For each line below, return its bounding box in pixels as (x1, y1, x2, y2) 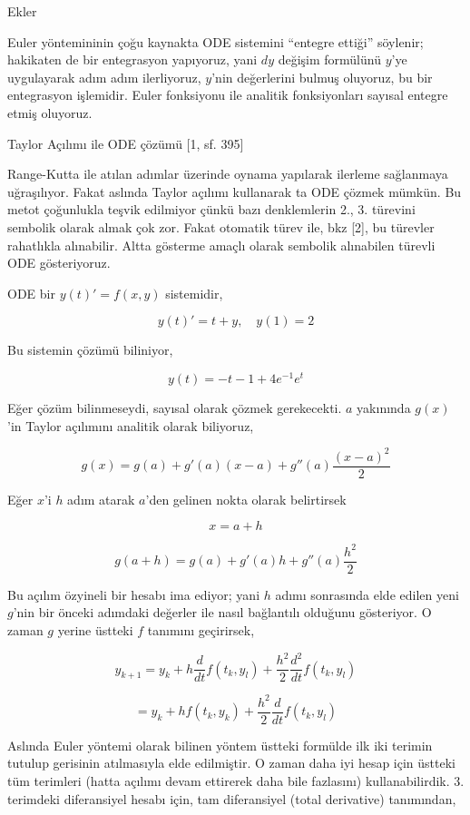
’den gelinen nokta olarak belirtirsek (145, 489, 347, 508)
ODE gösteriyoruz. (7, 253, 111, 272)
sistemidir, (165, 283, 223, 302)
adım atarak (67, 489, 135, 508)
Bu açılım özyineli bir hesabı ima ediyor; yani (7, 584, 260, 604)
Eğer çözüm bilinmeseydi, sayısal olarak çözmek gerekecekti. (7, 398, 342, 417)
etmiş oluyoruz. (7, 103, 93, 122)
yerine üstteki (57, 621, 133, 640)
